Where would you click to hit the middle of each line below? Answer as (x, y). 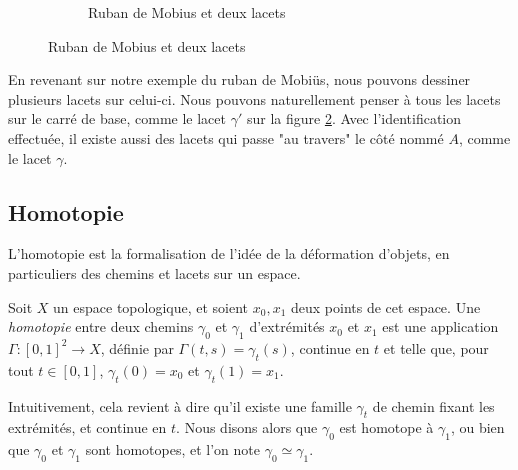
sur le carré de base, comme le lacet (117, 118)
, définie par (137, 347)
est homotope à (386, 427)
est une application (440, 326)
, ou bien (477, 427)
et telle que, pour (436, 347)
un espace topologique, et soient (151, 306)
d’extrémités (287, 326)
